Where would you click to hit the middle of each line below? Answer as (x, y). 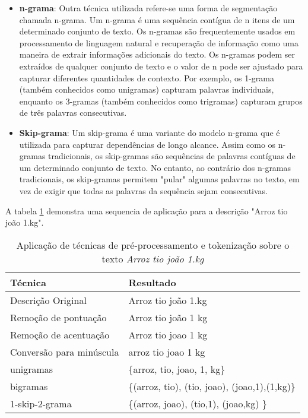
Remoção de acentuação (60, 334)
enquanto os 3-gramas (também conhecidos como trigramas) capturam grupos (161, 101)
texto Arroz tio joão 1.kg (153, 258)
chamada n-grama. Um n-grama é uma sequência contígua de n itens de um (157, 19)
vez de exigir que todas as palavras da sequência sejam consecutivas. (144, 190)
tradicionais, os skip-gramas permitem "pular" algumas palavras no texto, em (159, 179)
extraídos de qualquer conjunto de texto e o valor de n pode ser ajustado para (161, 66)
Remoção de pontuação (58, 317)
